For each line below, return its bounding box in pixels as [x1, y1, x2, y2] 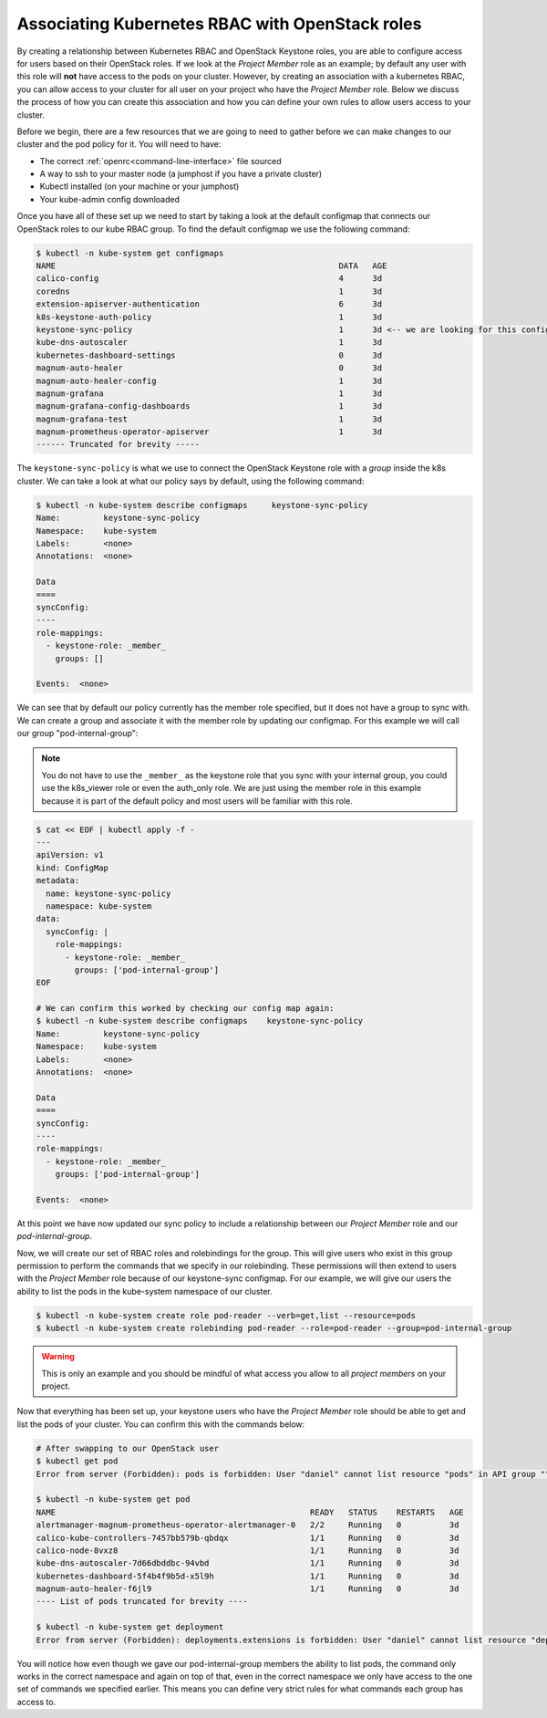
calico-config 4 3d [36, 274, 383, 284]
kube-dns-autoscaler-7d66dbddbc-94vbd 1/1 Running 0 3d [36, 1558, 459, 1568]
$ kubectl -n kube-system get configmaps [36, 247, 224, 258]
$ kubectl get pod [36, 1456, 119, 1466]
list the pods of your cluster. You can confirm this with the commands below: [16, 1419, 305, 1430]
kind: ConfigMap [36, 862, 109, 873]
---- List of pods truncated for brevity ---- [36, 1597, 248, 1607]
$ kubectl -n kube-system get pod [36, 1494, 191, 1505]
